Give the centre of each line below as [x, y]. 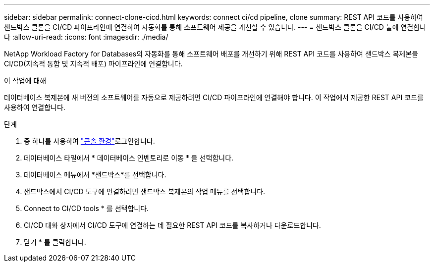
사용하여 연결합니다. [35, 107]
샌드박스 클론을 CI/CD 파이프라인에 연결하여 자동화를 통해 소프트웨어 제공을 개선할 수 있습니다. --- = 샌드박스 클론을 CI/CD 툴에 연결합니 [215, 27]
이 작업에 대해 [25, 80]
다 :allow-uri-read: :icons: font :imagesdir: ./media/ [86, 37]
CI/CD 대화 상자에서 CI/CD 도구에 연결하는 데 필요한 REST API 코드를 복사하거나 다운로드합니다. [172, 225]
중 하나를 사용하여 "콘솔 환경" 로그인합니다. [89, 141]
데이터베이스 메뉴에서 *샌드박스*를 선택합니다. [95, 175]
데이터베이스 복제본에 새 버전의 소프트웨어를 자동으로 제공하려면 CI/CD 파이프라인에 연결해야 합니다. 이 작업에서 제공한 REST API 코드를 [214, 97]
